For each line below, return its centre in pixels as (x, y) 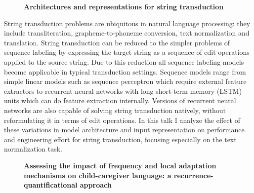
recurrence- (193, 175)
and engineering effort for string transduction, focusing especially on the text (120, 139)
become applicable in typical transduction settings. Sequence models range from (125, 71)
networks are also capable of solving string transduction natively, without (115, 110)
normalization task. (33, 149)
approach (96, 185)
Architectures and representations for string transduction (124, 6)
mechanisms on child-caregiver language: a (98, 175)
